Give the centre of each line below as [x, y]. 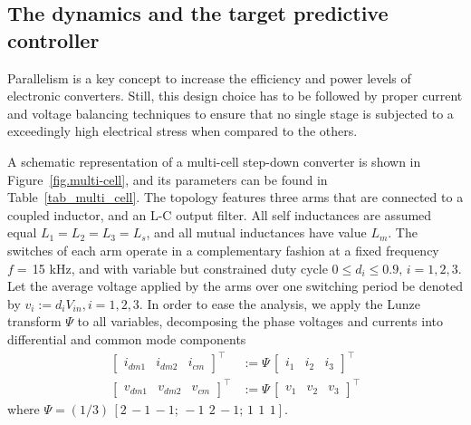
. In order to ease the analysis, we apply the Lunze [279, 303]
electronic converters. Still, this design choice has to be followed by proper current [235, 96]
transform [34, 321]
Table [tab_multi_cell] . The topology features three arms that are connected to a [235, 197]
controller [53, 39]
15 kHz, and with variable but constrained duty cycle [180, 268]
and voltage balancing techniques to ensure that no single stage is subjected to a [231, 113]
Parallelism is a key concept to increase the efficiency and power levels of [209, 77]
